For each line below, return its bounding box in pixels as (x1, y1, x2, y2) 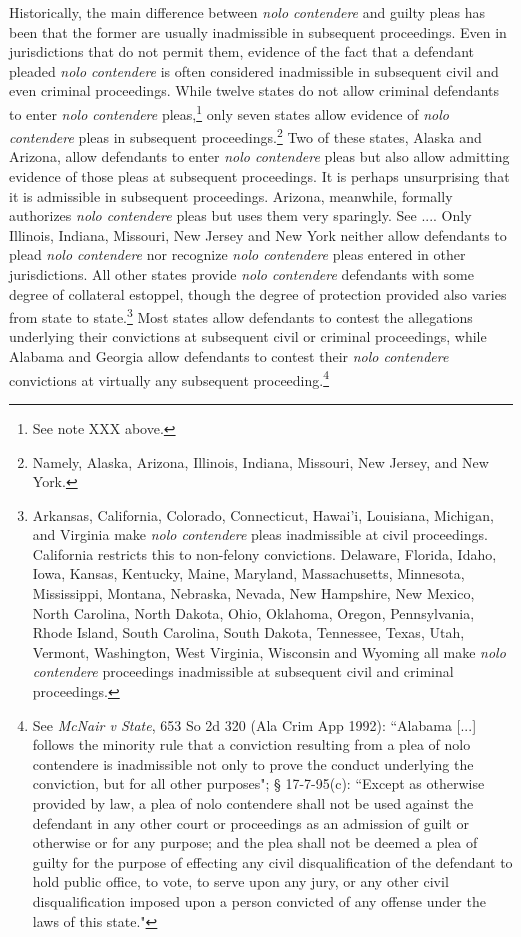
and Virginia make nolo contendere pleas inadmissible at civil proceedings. (32, 524, 488, 545)
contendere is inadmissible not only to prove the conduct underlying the (32, 753, 474, 774)
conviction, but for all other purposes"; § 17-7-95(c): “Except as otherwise (32, 773, 485, 794)
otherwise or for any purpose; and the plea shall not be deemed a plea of (32, 832, 478, 853)
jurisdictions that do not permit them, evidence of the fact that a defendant (9, 41, 474, 62)
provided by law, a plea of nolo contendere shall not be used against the (32, 793, 474, 813)
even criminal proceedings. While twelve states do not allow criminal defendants (9, 80, 500, 101)
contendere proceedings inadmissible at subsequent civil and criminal (32, 661, 454, 682)
